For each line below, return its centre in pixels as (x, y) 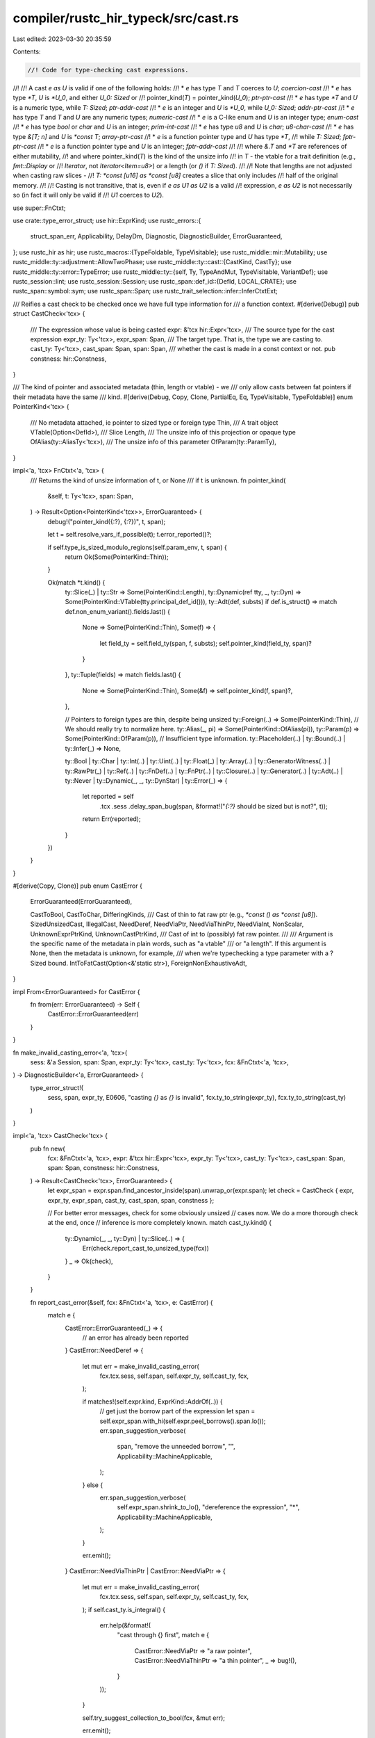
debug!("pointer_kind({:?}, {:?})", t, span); (107, 521)
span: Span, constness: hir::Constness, (103, 1168)
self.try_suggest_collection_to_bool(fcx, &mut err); (154, 1718)
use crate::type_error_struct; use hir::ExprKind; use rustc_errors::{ (107, 220)
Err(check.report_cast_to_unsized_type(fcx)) (146, 1249)
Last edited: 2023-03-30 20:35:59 (62, 39)
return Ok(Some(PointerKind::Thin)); (117, 557)
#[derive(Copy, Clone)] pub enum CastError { (77, 886)
